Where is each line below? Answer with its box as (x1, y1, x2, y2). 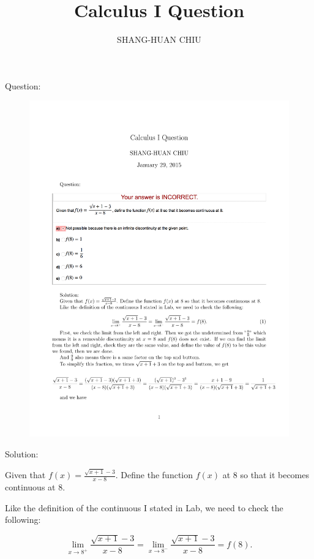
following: (5, 513, 41, 526)
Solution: (5, 447, 39, 460)
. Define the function (115, 468, 193, 481)
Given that (5, 468, 46, 481)
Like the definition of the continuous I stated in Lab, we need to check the (5, 501, 283, 514)
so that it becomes (240, 468, 309, 481)
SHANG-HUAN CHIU (117, 33, 201, 46)
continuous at (5, 480, 56, 493)
